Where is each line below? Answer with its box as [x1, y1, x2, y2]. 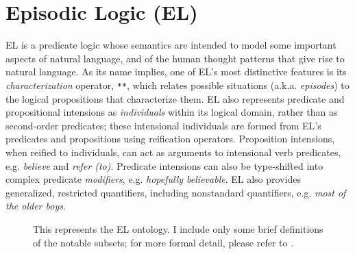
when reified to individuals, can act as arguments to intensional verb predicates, [5, 144, 341, 159]
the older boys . [5, 199, 66, 213]
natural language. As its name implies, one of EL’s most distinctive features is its [5, 64, 347, 79]
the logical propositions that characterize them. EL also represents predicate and [5, 91, 345, 105]
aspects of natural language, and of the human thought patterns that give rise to [5, 51, 345, 65]
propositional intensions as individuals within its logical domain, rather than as [5, 105, 338, 119]
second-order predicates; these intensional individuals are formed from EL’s [5, 118, 321, 132]
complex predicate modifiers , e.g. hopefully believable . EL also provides [5, 172, 301, 186]
